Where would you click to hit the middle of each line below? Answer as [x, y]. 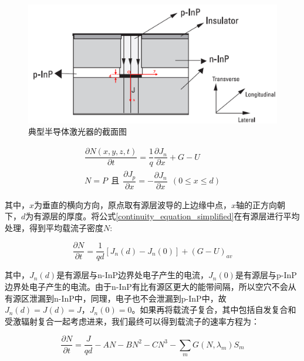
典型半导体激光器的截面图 [77, 131]
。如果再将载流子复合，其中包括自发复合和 [214, 310]
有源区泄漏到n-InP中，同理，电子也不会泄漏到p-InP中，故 [116, 298]
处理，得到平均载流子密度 [54, 227]
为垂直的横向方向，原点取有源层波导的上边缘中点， [133, 204]
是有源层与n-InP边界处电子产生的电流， [133, 275]
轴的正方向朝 [261, 204]
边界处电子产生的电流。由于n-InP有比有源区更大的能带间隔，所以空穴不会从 [151, 287]
